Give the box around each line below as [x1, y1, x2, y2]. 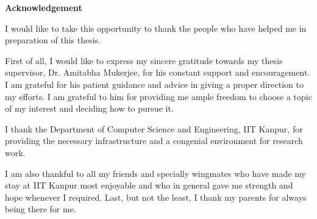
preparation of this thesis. [5, 34, 101, 46]
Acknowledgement [5, 1, 82, 13]
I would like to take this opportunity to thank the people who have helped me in [5, 21, 307, 34]
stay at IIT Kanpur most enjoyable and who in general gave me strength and [5, 179, 293, 192]
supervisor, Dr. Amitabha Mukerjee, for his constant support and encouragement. [5, 66, 310, 79]
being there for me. [5, 203, 76, 215]
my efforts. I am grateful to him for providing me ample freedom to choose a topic [5, 90, 312, 102]
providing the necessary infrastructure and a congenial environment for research [5, 134, 303, 147]
